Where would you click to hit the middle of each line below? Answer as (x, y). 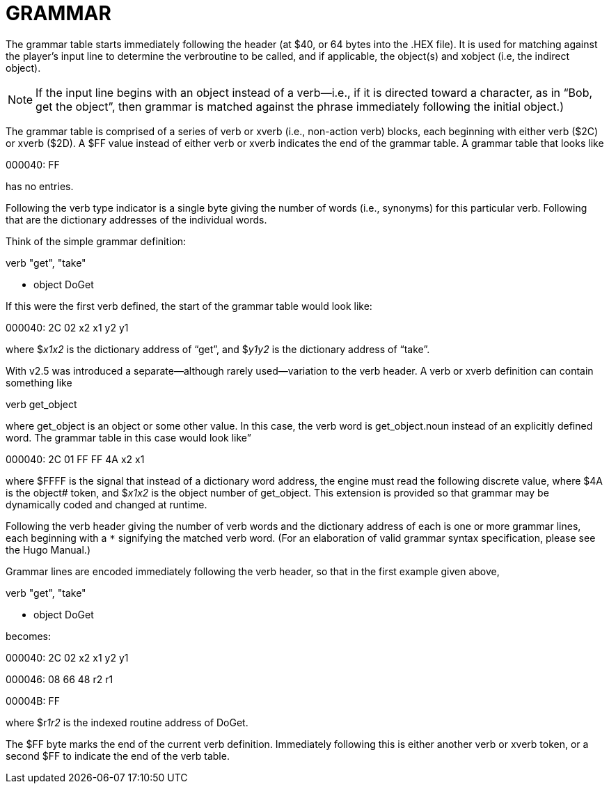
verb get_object (41, 404)
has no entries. (40, 186)
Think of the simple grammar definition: (96, 241)
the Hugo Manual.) (48, 549)
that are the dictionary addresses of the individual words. (136, 219)
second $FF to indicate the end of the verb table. (118, 756)
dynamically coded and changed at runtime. (106, 504)
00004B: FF (33, 701)
